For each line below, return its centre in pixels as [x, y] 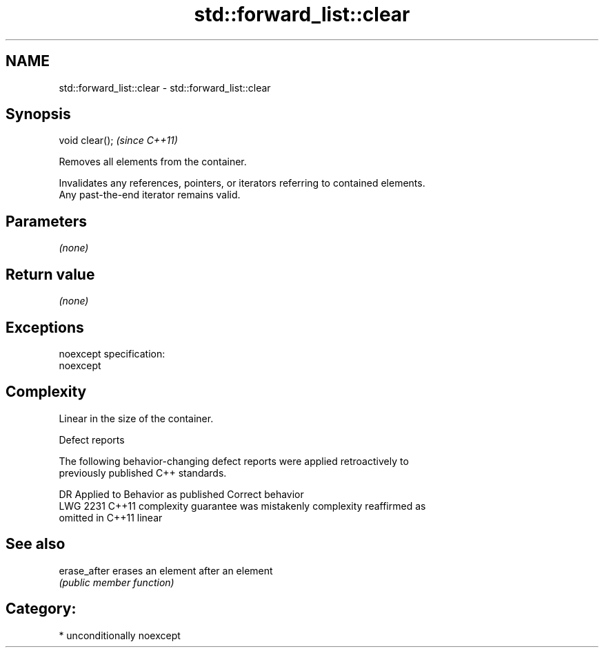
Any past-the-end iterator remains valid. [150, 195]
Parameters [46, 221]
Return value [50, 274]
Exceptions [45, 327]
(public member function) [117, 582]
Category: [41, 609]
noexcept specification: [112, 353]
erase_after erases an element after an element [166, 570]
